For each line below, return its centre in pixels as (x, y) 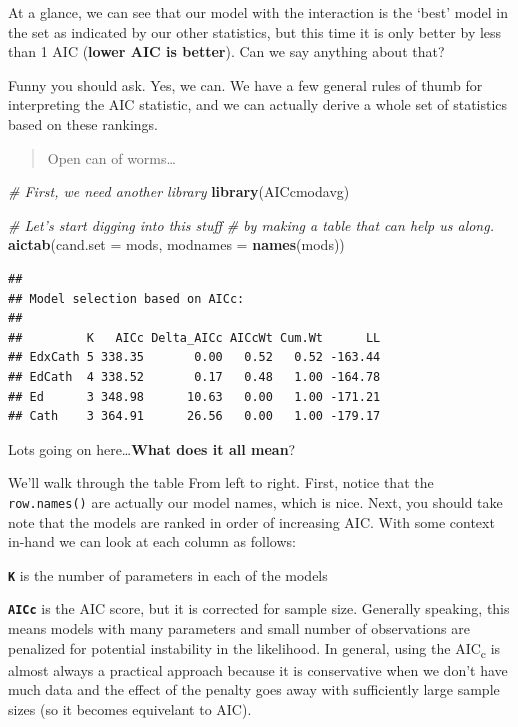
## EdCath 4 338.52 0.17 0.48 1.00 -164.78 (194, 376)
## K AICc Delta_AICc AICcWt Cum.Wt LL (194, 337)
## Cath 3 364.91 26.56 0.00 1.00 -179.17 (194, 416)
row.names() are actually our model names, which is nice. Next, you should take (255, 501)
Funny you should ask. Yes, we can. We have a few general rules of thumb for (245, 84)
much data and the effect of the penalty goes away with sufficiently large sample (254, 689)
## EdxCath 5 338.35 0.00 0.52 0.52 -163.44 (194, 357)
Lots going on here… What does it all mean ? (152, 448)
